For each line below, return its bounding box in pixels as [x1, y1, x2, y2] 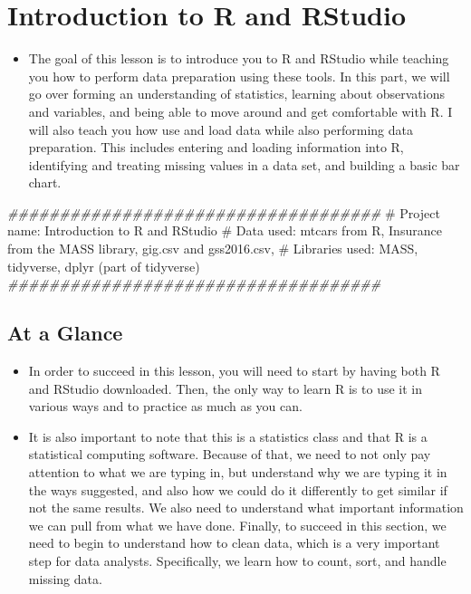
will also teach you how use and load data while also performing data [28, 120, 413, 139]
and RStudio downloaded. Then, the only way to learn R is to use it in [28, 378, 423, 398]
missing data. [28, 569, 102, 588]
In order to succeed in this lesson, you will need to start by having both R [28, 361, 440, 380]
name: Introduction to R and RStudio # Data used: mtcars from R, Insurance [7, 221, 442, 240]
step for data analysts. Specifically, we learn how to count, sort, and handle [28, 551, 447, 570]
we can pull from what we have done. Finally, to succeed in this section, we [28, 515, 447, 534]
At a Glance [7, 319, 123, 347]
